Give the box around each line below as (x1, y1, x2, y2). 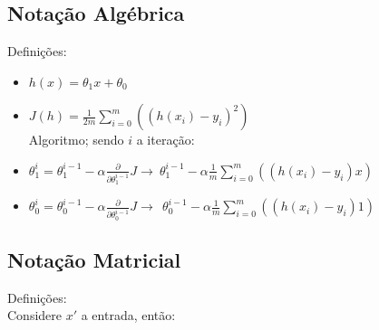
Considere (7, 306, 63, 325)
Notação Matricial (7, 245, 181, 273)
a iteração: (136, 130, 195, 149)
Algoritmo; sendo (28, 130, 124, 149)
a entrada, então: (81, 306, 176, 325)
